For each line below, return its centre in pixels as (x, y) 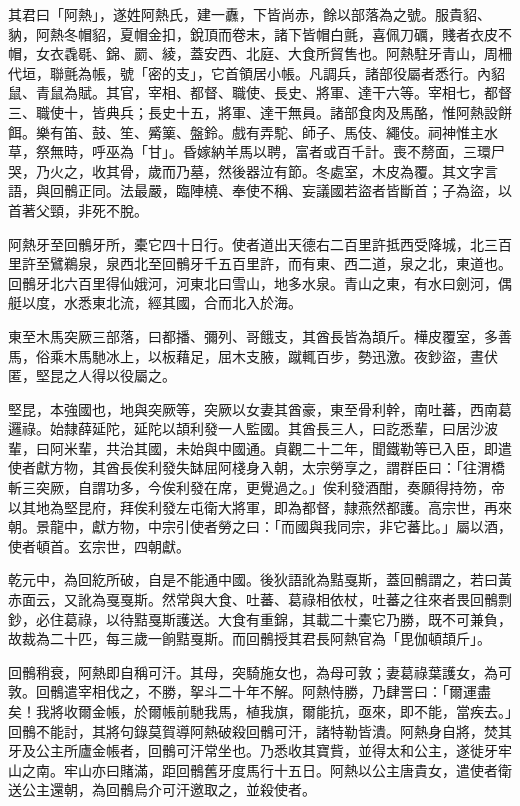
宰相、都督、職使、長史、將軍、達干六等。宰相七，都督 (329, 92)
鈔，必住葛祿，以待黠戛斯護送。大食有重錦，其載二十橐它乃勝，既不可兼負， (260, 618)
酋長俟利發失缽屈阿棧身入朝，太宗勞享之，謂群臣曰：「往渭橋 (305, 467)
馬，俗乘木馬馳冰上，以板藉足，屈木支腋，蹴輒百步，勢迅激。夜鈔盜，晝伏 (253, 355)
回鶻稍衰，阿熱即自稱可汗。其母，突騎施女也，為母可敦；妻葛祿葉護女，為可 (260, 671)
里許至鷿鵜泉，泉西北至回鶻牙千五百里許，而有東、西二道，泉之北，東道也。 (260, 263)
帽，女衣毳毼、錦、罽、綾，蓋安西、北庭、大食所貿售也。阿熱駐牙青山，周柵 (260, 53)
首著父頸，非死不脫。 (78, 209)
